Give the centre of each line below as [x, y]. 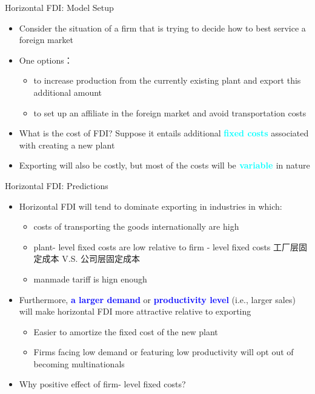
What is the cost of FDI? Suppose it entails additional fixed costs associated [164, 133]
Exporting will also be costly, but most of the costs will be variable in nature [164, 165]
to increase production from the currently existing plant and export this [167, 80]
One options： [46, 60]
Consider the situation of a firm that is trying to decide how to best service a [162, 28]
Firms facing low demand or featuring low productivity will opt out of [164, 352]
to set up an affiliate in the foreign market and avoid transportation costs [170, 112]
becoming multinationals [79, 363]
